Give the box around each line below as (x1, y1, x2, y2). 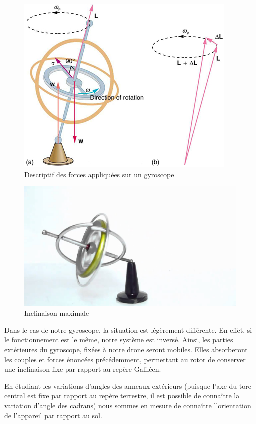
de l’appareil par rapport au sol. (4, 410, 102, 420)
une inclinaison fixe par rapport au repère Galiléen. (4, 364, 161, 374)
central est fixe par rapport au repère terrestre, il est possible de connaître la (4, 390, 240, 401)
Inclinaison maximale (24, 308, 89, 318)
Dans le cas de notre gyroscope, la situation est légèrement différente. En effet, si (4, 324, 252, 335)
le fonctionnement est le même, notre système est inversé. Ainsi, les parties (4, 334, 233, 345)
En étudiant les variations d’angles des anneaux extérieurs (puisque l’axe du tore (4, 380, 251, 391)
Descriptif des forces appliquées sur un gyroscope (24, 169, 174, 179)
